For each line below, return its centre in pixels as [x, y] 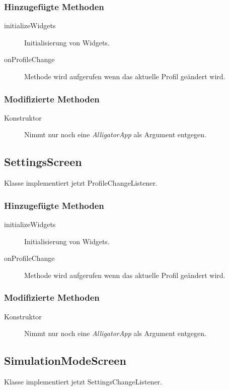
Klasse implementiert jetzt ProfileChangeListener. [81, 183]
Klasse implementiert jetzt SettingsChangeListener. [83, 381]
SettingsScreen [43, 162]
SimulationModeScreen [65, 360]
